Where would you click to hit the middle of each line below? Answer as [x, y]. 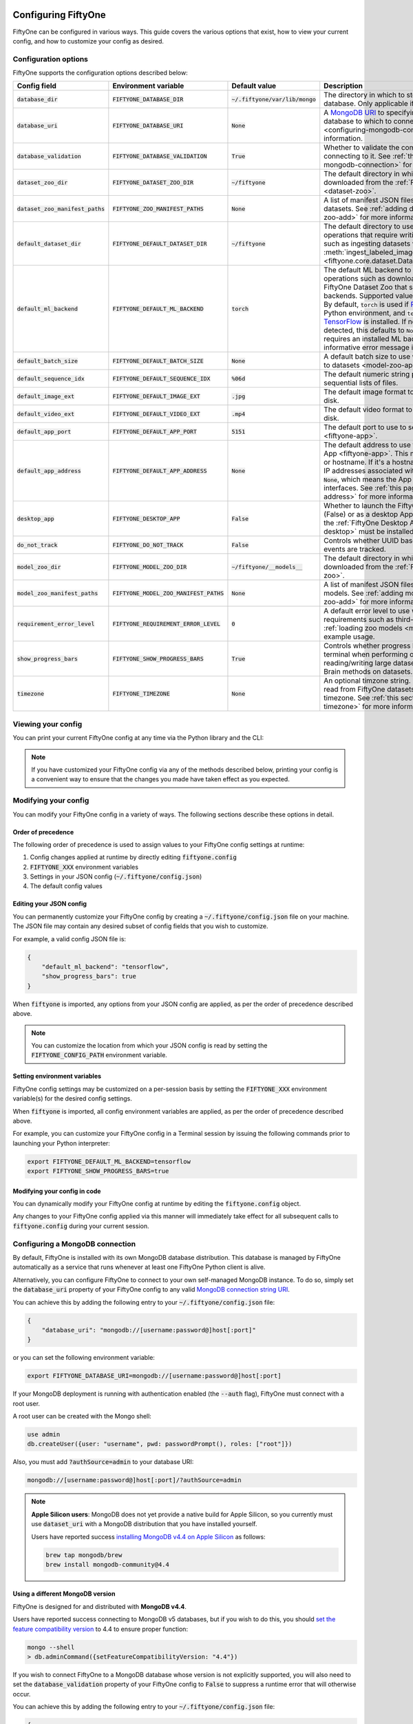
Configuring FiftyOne [59, 15]
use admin [44, 1434]
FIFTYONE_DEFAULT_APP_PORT [155, 431]
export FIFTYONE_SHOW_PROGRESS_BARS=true [98, 1171]
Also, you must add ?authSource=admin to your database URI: [103, 1462]
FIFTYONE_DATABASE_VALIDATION [160, 156]
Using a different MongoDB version [64, 1594]
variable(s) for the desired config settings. [72, 1099]
